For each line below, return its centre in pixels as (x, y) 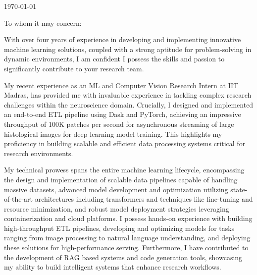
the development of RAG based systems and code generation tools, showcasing (123, 257)
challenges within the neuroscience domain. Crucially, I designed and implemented (129, 104)
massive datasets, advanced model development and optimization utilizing (116, 189)
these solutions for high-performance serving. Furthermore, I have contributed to (126, 247)
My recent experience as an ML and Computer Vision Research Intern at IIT (121, 85)
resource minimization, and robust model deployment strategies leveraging (117, 208)
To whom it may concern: (43, 23)
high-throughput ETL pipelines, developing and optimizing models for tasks (119, 228)
